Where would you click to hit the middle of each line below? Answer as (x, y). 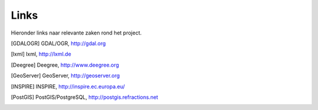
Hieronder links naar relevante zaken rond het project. (76, 33)
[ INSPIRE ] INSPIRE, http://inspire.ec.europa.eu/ (68, 86)
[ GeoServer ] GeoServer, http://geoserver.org (65, 75)
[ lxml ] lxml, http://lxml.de (41, 54)
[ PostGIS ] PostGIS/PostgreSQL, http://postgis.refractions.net (85, 97)
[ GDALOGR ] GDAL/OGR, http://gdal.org (58, 43)
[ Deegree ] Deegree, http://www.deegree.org (65, 65)
